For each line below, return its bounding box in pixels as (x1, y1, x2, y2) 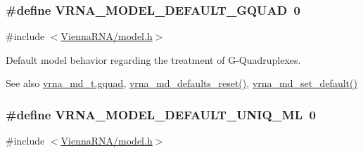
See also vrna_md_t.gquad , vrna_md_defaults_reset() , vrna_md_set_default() (6, 76, 357, 91)
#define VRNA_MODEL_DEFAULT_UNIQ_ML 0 (6, 105, 316, 123)
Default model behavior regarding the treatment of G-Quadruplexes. (6, 52, 301, 67)
